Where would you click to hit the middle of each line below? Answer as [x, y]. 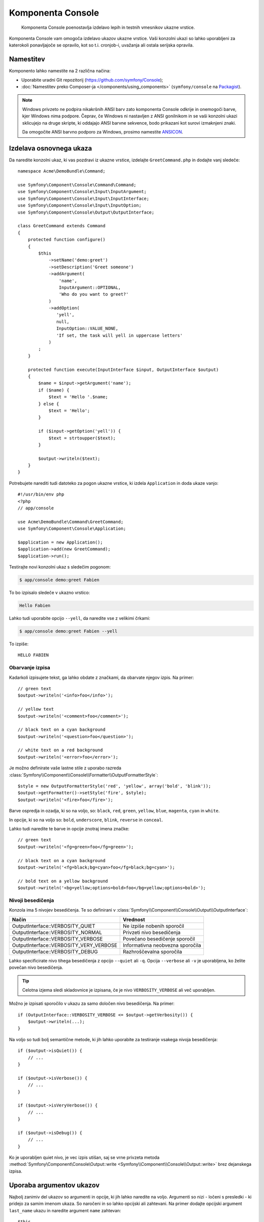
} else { [49, 404]
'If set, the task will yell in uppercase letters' [120, 335]
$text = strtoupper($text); [82, 438]
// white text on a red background [60, 750]
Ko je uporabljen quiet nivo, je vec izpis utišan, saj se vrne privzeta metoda [84, 1157]
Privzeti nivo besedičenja [152, 932]
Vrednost [134, 919]
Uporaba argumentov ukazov [54, 1185]
